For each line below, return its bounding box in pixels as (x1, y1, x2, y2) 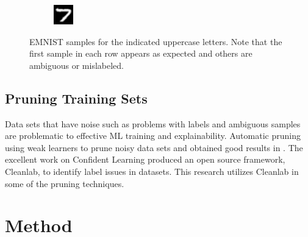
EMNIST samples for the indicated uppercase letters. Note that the (29, 35, 282, 48)
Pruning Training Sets (5, 88, 148, 107)
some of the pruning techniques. (5, 177, 124, 189)
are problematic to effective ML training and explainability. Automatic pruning (5, 129, 301, 142)
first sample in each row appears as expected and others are (29, 47, 252, 60)
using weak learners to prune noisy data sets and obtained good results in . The (5, 141, 303, 154)
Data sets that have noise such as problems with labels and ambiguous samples (5, 117, 301, 130)
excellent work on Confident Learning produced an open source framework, (5, 153, 285, 166)
